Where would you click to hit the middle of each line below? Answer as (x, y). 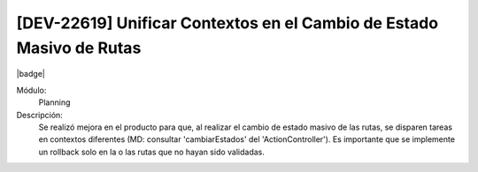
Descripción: (40, 115)
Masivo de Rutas (79, 48)
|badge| (31, 74)
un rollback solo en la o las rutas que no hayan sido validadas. (152, 152)
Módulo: (31, 90)
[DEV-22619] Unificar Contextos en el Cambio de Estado (227, 23)
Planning (54, 102)
